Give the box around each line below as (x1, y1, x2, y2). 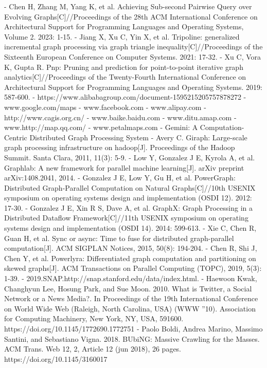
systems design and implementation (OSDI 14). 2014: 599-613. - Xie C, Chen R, (4, 223, 257, 233)
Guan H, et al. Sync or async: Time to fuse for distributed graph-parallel (4, 232, 234, 243)
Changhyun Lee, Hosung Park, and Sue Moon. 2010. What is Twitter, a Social (4, 283, 252, 293)
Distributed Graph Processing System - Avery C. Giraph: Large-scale (29, 132, 247, 142)
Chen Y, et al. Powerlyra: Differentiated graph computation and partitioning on (4, 252, 256, 263)
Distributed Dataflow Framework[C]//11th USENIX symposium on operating (4, 212, 248, 223)
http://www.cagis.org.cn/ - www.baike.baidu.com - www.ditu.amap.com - (4, 112, 237, 122)
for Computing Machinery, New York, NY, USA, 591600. (4, 313, 184, 324)
